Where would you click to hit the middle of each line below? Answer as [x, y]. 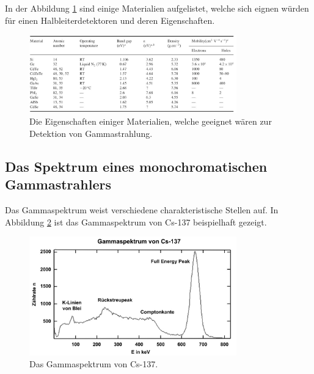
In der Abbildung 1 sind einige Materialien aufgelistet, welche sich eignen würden [157, 8]
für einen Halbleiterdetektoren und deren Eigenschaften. [110, 20]
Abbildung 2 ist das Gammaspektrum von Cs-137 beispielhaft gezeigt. [136, 222]
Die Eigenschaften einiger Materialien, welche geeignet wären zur [151, 121]
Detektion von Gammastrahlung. [91, 134]
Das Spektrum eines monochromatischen [136, 167]
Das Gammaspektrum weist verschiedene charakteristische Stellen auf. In [142, 210]
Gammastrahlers [58, 184]
